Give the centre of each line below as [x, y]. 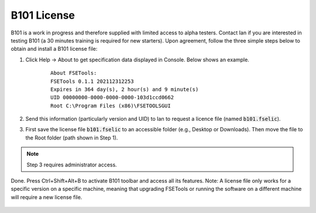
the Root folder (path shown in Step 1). [72, 138]
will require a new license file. [47, 197]
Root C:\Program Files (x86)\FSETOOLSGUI [111, 106]
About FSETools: [74, 73]
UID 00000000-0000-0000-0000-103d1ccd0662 [112, 97]
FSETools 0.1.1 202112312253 [92, 81]
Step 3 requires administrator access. [72, 165]
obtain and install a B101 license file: [54, 49]
